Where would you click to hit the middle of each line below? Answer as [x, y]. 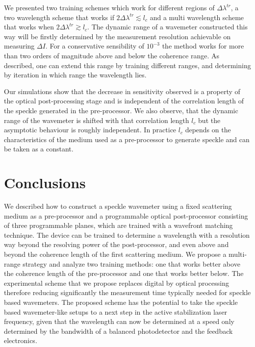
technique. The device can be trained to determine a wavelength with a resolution [127, 235]
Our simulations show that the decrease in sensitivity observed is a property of [122, 91]
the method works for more [203, 46]
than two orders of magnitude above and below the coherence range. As [112, 55]
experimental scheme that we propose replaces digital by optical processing [117, 283]
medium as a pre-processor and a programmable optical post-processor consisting [126, 215]
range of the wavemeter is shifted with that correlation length [97, 120]
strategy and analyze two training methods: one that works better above [131, 263]
